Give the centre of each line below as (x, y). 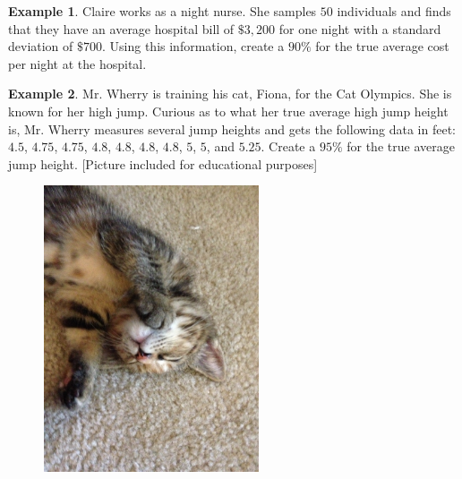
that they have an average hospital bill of (121, 28)
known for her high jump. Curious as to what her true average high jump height (228, 111)
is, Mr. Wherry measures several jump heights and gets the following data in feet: (232, 128)
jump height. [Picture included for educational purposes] (163, 163)
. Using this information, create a (193, 46)
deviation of (41, 46)
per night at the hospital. (77, 63)
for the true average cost (382, 46)
